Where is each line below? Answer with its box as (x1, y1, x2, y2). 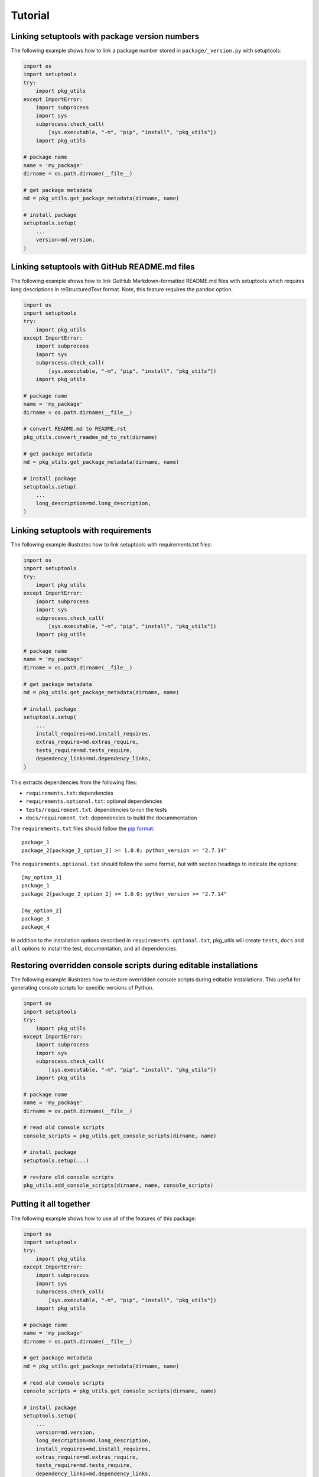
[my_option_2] (21, 907, 62, 914)
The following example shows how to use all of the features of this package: (11, 1215, 197, 1222)
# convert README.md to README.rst (23, 425, 126, 432)
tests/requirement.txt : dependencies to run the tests (25, 806, 167, 813)
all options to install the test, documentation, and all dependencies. (11, 945, 178, 952)
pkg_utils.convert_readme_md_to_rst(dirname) (23, 434, 158, 440)
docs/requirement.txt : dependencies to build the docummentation (25, 814, 197, 821)
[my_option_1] (21, 874, 62, 881)
